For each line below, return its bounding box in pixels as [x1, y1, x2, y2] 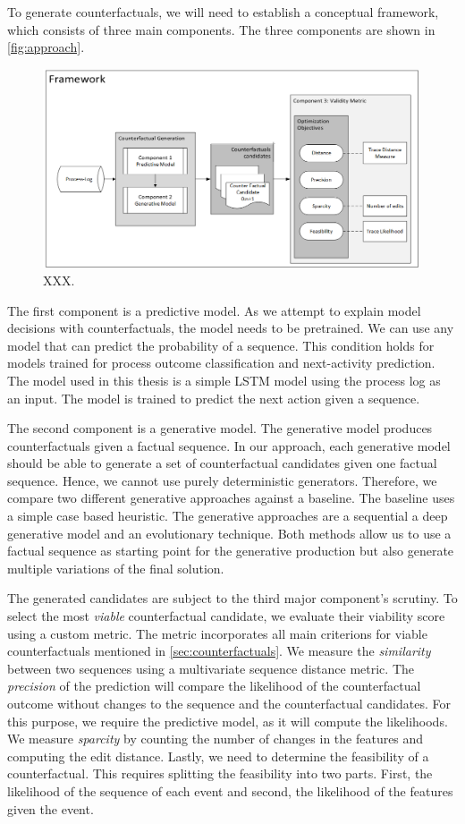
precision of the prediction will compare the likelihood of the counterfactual [7, 676, 421, 695]
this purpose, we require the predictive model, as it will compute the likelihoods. [7, 711, 448, 730]
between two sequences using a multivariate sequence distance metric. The [7, 658, 414, 677]
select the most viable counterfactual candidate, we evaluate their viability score [7, 607, 445, 625]
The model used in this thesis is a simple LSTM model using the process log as [7, 370, 441, 389]
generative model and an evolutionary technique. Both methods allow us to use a [7, 523, 452, 542]
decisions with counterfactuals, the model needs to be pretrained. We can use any [7, 319, 454, 337]
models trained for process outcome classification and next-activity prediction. [7, 353, 435, 372]
